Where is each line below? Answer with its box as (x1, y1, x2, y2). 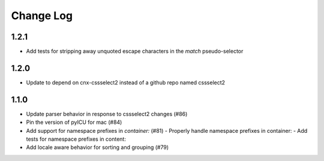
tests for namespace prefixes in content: (26, 135, 126, 143)
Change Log (11, 9, 73, 22)
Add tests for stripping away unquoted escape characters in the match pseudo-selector (26, 48, 244, 55)
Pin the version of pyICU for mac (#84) (26, 119, 122, 126)
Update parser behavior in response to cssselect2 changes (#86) (26, 110, 188, 117)
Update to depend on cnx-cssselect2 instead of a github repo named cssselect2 (26, 78, 225, 86)
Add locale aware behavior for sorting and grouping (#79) (26, 144, 169, 151)
